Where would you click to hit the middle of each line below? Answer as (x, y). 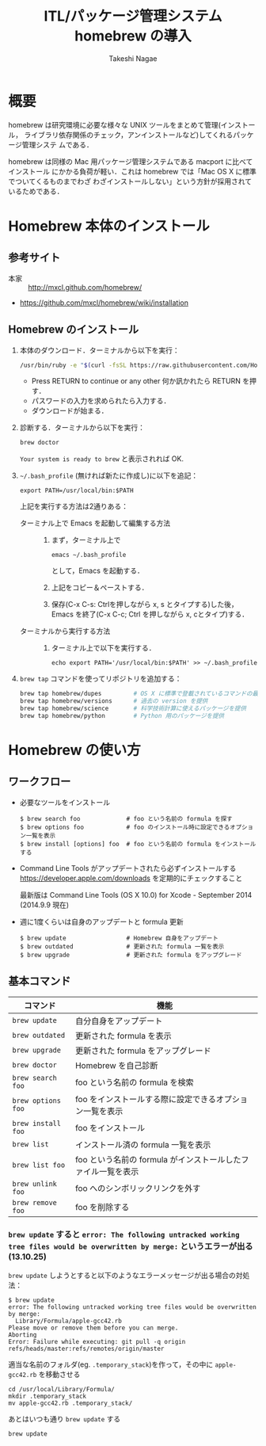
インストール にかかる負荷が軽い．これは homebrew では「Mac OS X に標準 (133, 171)
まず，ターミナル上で (86, 540)
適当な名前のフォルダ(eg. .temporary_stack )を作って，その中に (111, 1364)
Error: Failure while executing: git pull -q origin (97, 1341)
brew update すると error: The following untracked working (124, 1234)
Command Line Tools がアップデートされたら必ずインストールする (128, 868)
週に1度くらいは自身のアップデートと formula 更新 (101, 921)
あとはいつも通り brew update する (65, 1418)
